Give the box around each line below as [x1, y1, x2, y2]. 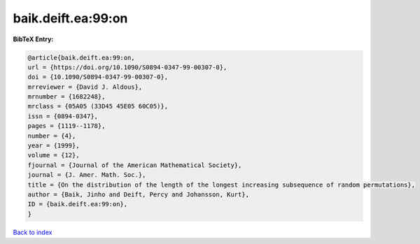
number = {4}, [27, 131, 76, 140]
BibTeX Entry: [13, 35, 54, 43]
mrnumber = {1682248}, [27, 93, 106, 101]
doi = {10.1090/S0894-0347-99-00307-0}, [27, 73, 168, 81]
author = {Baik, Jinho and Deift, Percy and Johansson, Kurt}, [27, 191, 250, 199]
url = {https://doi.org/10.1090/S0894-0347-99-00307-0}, [27, 63, 227, 71]
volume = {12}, [27, 151, 80, 159]
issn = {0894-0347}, [27, 112, 98, 120]
